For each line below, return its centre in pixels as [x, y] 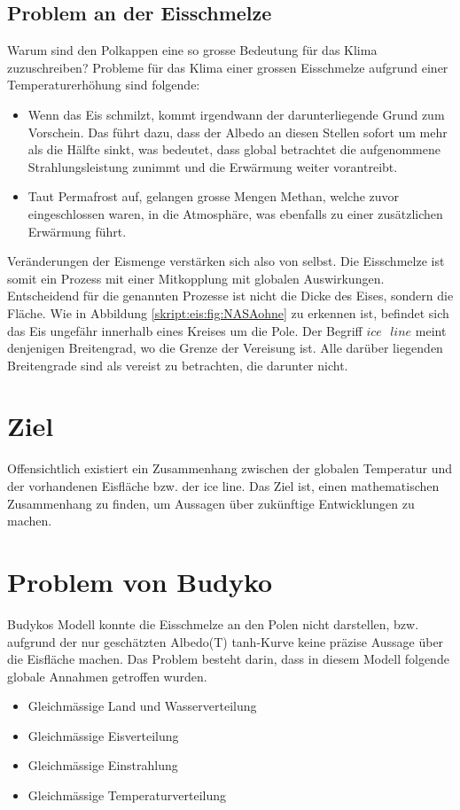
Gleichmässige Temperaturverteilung [127, 795]
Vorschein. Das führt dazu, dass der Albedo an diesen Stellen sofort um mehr [238, 132]
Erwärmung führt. [77, 231]
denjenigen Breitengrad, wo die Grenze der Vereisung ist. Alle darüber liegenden [225, 348]
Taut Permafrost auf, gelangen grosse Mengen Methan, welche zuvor [214, 196]
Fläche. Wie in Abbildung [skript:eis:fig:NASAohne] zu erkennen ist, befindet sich [228, 312]
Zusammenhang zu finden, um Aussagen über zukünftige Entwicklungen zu [211, 503]
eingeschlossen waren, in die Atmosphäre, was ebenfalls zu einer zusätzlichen [235, 213]
